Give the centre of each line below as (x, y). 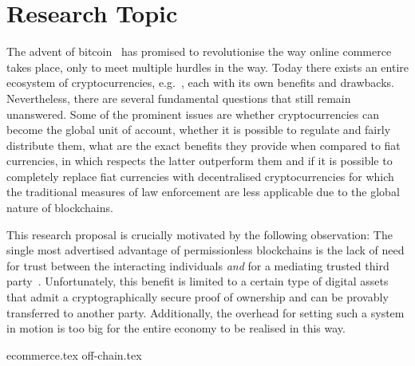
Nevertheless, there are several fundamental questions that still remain (179, 98)
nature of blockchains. (60, 208)
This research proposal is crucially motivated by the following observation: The (200, 234)
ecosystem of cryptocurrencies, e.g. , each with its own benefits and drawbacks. (200, 83)
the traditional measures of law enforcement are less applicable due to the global (203, 192)
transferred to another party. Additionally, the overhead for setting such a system (206, 312)
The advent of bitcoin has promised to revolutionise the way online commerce (199, 51)
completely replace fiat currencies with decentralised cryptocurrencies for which (200, 176)
